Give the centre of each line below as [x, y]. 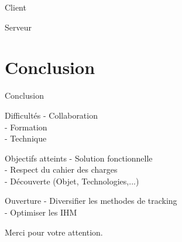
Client [16, 7]
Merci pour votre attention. [54, 232]
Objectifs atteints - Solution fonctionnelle [79, 158]
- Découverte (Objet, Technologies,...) [72, 181]
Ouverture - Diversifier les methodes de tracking [91, 201]
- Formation [26, 127]
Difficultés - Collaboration [51, 115]
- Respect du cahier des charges [61, 169]
